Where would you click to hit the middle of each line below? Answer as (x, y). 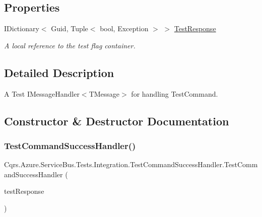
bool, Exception (124, 28)
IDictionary (22, 28)
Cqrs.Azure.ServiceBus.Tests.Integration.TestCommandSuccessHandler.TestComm (131, 164)
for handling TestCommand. (175, 93)
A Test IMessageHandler (42, 93)
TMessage (104, 93)
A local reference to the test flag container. (70, 45)
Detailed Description (59, 72)
